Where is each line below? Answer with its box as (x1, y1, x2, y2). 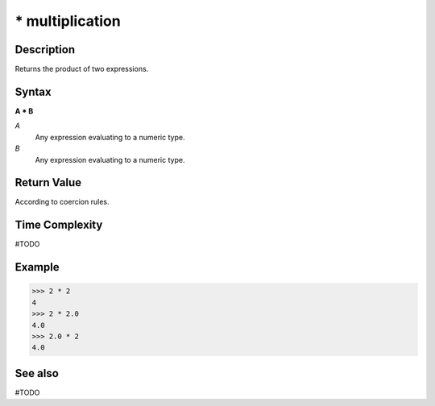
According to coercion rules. (14, 197, 110, 207)
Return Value (14, 176, 82, 189)
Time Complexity (14, 218, 103, 232)
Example (14, 260, 60, 274)
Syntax (14, 85, 52, 98)
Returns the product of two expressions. (14, 64, 149, 74)
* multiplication (14, 12, 121, 30)
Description (14, 43, 76, 56)
